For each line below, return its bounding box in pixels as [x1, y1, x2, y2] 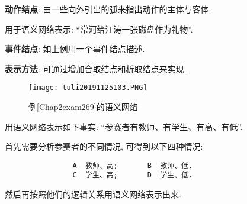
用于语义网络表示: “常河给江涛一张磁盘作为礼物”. [5, 22, 193, 35]
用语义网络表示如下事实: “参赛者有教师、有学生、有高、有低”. [5, 120, 243, 132]
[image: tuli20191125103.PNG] [28, 83, 147, 92]
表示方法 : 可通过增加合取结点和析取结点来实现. [5, 62, 187, 75]
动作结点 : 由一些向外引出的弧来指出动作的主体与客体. [5, 3, 211, 15]
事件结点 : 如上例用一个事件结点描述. [5, 43, 145, 55]
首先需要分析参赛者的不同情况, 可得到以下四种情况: [5, 140, 203, 153]
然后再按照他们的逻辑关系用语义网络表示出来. [5, 188, 181, 200]
